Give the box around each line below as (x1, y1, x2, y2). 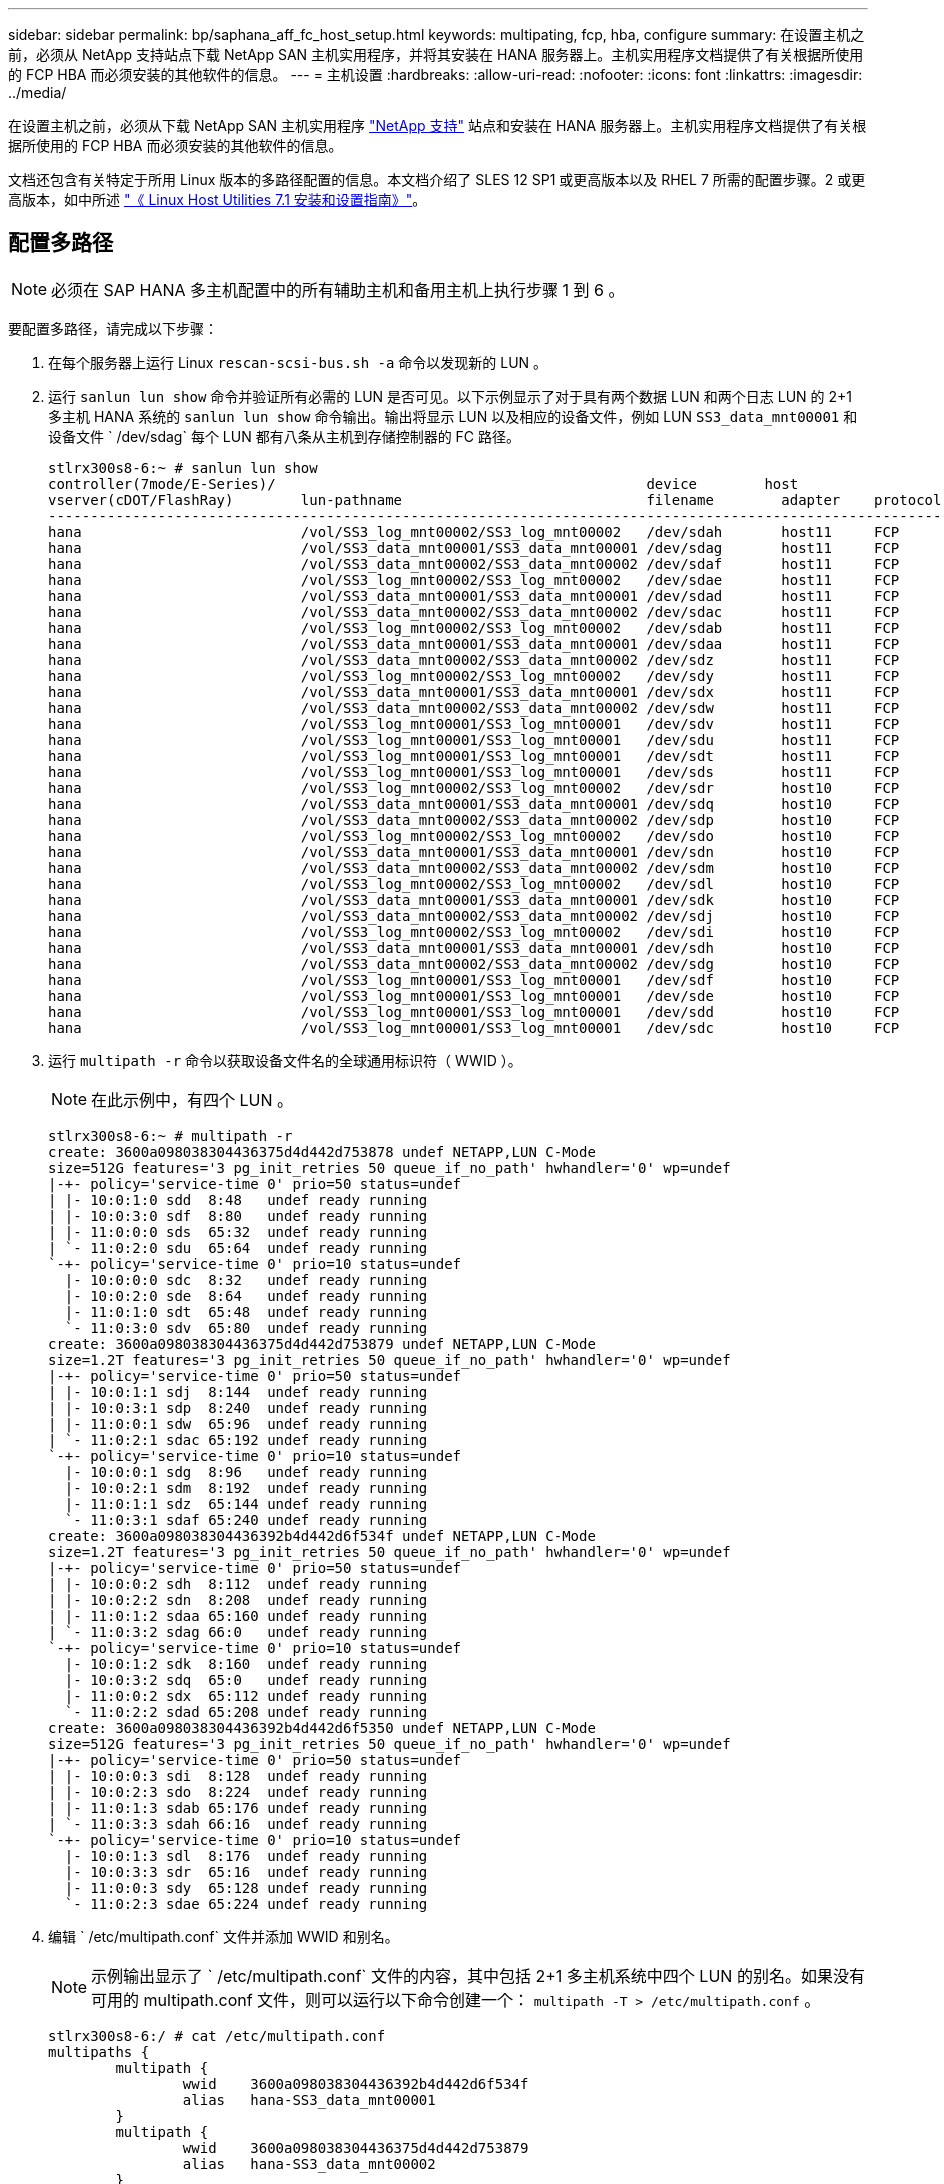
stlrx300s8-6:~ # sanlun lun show (48, 459, 318, 476)
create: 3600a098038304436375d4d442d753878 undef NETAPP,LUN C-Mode (48, 1143, 596, 1160)
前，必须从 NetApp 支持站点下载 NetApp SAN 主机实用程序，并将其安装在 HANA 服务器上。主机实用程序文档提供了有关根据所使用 (8, 46, 864, 63)
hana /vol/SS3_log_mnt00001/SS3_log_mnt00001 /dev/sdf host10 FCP (48, 971, 900, 988)
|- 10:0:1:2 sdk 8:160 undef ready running (64, 1655, 428, 1672)
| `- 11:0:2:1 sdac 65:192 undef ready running (48, 1431, 428, 1448)
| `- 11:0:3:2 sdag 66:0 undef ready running (48, 1623, 428, 1640)
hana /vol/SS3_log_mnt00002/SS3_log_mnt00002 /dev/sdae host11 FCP (48, 571, 900, 588)
